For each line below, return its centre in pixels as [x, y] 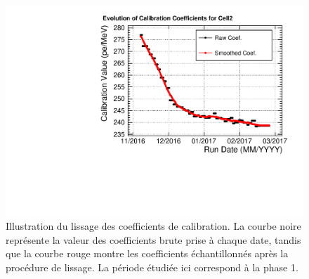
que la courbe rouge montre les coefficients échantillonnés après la [147, 253]
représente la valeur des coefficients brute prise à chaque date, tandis [153, 239]
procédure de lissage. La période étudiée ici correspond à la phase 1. [152, 267]
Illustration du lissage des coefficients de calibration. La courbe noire [153, 226]
